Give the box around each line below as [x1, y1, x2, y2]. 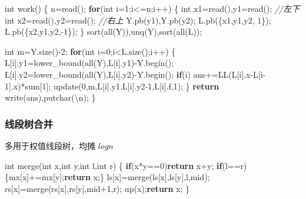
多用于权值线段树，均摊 [5, 139, 95, 151]
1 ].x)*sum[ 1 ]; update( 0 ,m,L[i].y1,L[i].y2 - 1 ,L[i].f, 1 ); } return [5, 79, 219, 92]
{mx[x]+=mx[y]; [5, 171, 65, 183]
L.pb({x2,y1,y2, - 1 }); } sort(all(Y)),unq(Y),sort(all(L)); [5, 25, 202, 38]
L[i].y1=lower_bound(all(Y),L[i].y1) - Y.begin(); [5, 57, 174, 69]
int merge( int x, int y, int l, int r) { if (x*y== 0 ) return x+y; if [5, 159, 222, 171]
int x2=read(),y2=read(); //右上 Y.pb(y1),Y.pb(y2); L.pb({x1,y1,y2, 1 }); [5, 14, 271, 26]
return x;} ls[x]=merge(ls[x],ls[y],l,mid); [64, 171, 210, 183]
